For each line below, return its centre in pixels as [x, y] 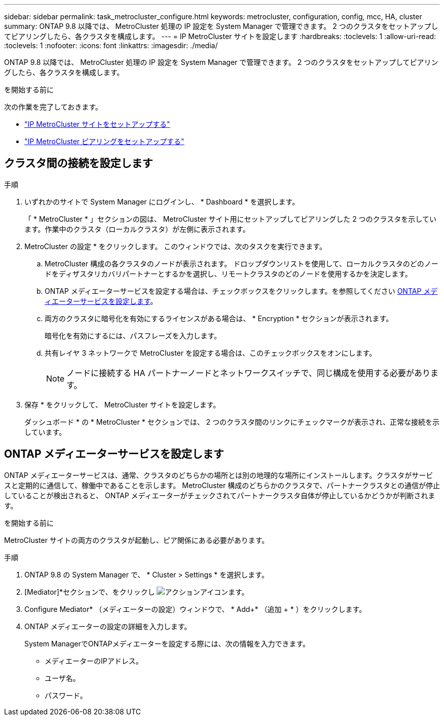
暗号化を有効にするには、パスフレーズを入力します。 [133, 335]
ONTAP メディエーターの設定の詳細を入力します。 [108, 626]
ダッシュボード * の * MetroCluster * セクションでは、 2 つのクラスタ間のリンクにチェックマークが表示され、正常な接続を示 [232, 422]
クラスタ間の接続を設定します [79, 163]
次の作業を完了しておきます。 [53, 107]
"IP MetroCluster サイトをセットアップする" [97, 124]
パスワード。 [66, 695]
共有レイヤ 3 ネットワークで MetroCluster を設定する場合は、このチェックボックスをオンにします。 [211, 353]
